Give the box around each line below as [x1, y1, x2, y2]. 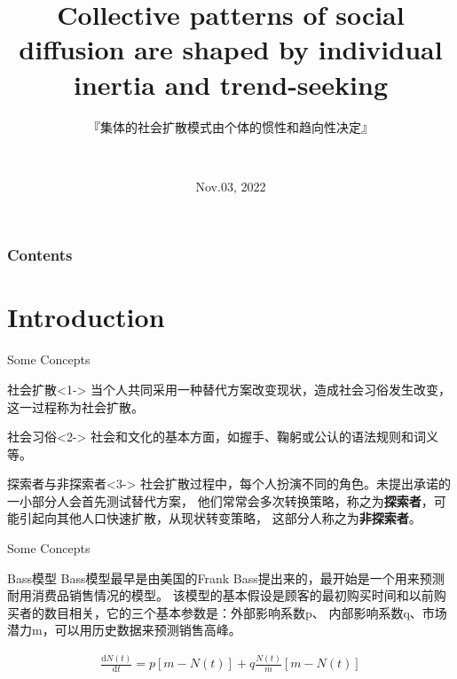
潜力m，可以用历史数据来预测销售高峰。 [7, 620, 241, 639]
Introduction [7, 299, 165, 335]
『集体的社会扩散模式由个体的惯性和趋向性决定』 [88, 117, 374, 136]
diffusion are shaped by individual [19, 31, 443, 67]
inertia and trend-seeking [73, 66, 389, 102]
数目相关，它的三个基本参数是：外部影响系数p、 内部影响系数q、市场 [43, 603, 447, 621]
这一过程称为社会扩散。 [7, 397, 144, 416]
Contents [7, 244, 73, 266]
